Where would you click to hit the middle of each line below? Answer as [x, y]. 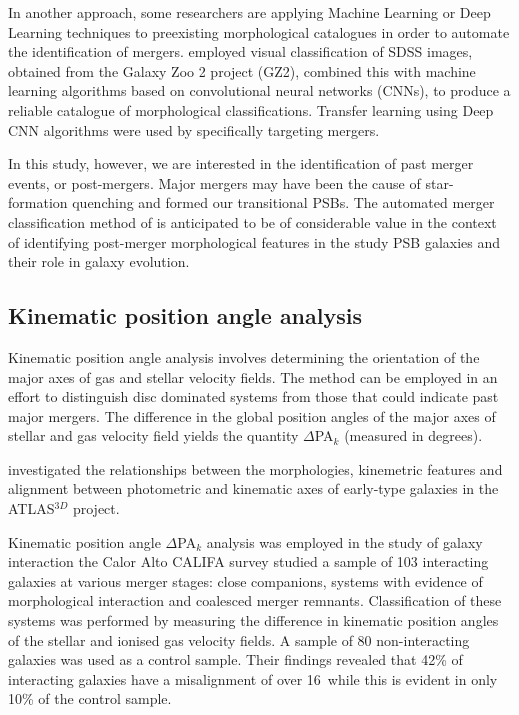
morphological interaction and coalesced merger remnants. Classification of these [255, 600]
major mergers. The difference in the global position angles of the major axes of [252, 415]
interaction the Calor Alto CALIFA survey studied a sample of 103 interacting [248, 561]
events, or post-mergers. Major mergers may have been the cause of [214, 182]
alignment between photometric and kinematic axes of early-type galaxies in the [253, 488]
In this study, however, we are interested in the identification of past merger [241, 163]
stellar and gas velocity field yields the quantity [153, 435]
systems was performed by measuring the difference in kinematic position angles [253, 620]
